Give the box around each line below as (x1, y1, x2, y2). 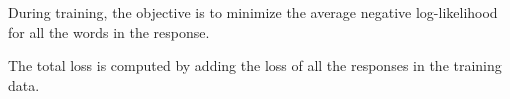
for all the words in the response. (8, 21, 210, 42)
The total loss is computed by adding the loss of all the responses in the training (8, 55, 502, 76)
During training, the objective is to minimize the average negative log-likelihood (8, 2, 498, 22)
